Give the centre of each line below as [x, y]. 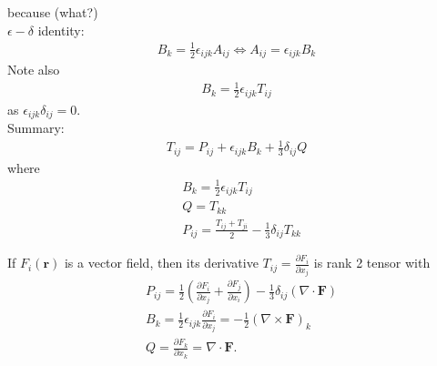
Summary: [36, 128]
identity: [61, 30]
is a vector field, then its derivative [161, 263]
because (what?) [53, 12]
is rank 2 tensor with [372, 263]
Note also [34, 70]
